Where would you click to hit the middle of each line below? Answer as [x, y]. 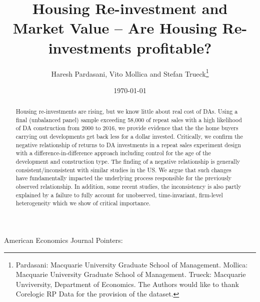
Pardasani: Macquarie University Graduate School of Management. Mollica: [132, 264]
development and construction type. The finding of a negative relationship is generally [128, 162]
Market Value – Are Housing [115, 28]
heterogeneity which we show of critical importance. [83, 203]
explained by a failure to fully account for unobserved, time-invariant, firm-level [119, 195]
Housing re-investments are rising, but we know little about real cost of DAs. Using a [127, 111]
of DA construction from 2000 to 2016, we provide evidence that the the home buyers [127, 128]
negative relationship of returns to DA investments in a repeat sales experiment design [128, 144]
